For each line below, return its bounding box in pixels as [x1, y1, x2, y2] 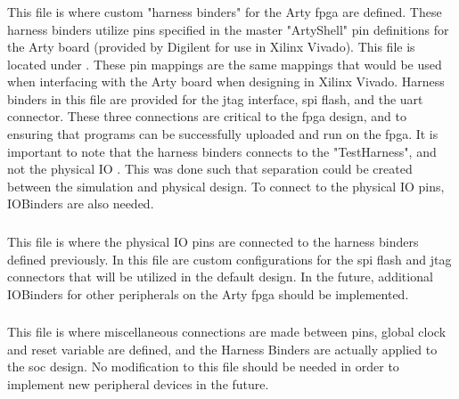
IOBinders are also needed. [7, 194, 154, 213]
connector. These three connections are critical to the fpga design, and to [7, 107, 406, 126]
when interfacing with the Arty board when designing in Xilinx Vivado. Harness [7, 72, 445, 91]
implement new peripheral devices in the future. [7, 375, 269, 394]
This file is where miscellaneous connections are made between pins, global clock [7, 322, 447, 341]
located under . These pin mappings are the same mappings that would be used [7, 54, 442, 73]
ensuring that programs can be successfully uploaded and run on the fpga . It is [7, 125, 439, 143]
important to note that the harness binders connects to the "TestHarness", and [7, 142, 437, 160]
